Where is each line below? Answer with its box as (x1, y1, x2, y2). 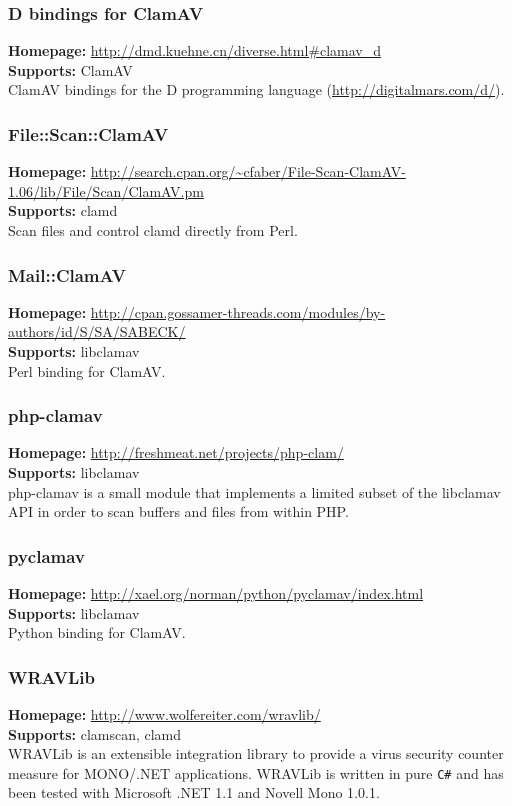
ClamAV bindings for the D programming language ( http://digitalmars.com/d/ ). (8, 79, 505, 100)
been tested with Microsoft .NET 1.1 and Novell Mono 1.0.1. (8, 782, 380, 803)
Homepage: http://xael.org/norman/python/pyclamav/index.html (8, 583, 424, 603)
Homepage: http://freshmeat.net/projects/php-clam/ (8, 442, 344, 463)
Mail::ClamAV (8, 262, 126, 287)
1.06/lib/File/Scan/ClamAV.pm (8, 180, 204, 201)
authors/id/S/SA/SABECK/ (8, 321, 186, 342)
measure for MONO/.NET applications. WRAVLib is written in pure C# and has (8, 762, 504, 783)
